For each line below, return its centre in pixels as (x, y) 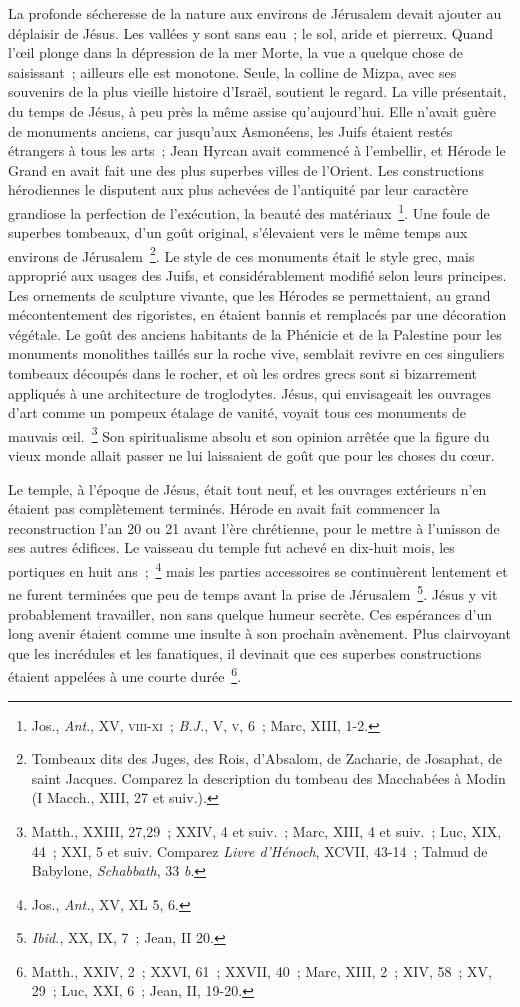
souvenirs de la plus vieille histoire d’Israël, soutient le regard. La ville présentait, (257, 91)
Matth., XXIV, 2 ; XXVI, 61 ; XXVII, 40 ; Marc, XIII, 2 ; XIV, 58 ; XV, (261, 970)
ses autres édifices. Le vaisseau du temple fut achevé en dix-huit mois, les (231, 547)
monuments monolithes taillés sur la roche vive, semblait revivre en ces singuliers (256, 353)
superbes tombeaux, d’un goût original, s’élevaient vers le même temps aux (238, 232)
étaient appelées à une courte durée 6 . (125, 674)
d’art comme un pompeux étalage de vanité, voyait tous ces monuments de (237, 412)
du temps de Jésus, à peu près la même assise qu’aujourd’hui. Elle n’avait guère (252, 110)
